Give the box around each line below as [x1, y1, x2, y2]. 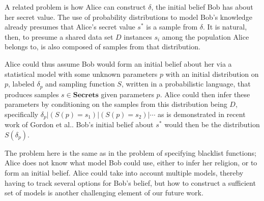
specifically [5, 108, 39, 119]
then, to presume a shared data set [5, 31, 113, 42]
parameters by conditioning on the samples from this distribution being [5, 99, 227, 109]
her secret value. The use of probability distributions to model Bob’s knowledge [5, 11, 252, 22]
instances [124, 31, 152, 42]
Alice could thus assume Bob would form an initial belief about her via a [5, 58, 232, 69]
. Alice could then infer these [160, 89, 250, 99]
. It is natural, [203, 21, 247, 32]
